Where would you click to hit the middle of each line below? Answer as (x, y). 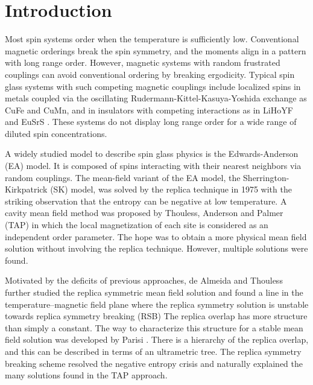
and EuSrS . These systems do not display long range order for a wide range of (151, 122)
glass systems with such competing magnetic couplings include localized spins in (153, 86)
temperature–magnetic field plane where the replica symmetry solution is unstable (157, 304)
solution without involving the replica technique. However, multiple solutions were (156, 248)
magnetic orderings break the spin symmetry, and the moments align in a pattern (156, 50)
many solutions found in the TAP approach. (86, 375)
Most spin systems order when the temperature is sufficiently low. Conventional (152, 39)
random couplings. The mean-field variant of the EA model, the (123, 177)
